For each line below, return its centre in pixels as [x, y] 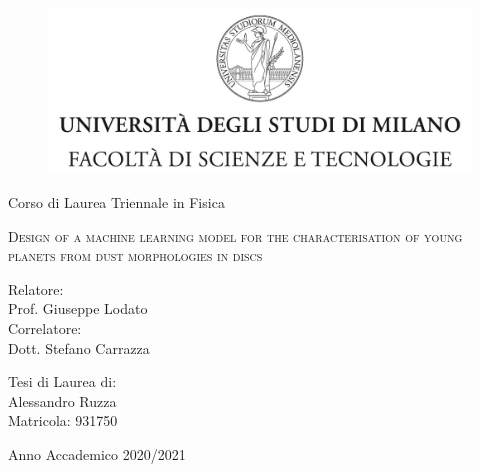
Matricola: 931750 [63, 420]
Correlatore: [45, 328]
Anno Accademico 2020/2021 [97, 453]
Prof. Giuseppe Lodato [78, 308]
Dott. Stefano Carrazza [79, 347]
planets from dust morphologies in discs [135, 255]
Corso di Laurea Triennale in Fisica [116, 202]
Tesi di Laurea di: [62, 381]
